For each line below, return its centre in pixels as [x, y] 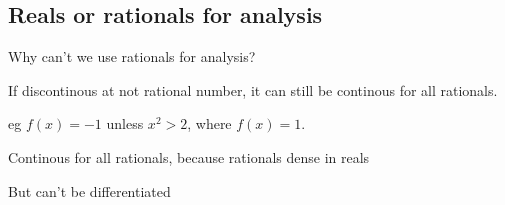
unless [125, 123]
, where [209, 123]
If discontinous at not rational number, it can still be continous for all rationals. [253, 89]
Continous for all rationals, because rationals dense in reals [189, 156]
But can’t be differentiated [89, 190]
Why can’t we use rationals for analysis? [132, 56]
